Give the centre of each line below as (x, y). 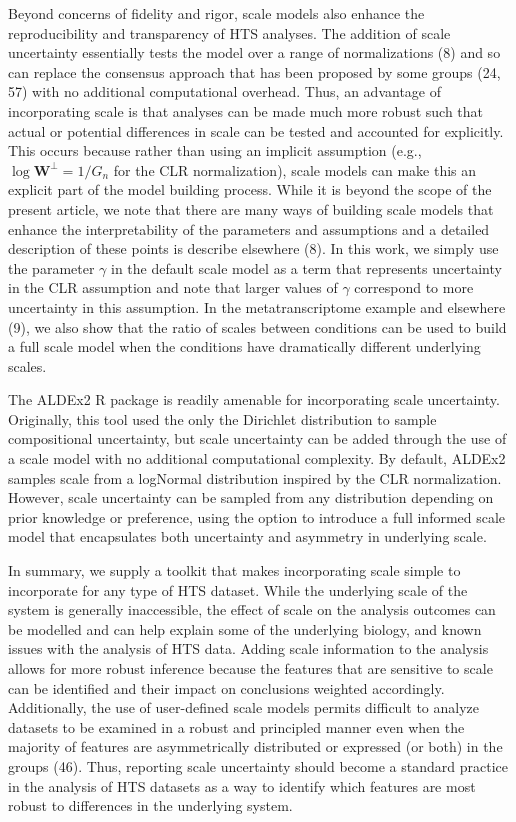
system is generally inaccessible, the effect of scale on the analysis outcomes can (252, 609)
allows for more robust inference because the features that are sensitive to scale (250, 668)
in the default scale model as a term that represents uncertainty (306, 267)
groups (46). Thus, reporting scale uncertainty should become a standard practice (258, 765)
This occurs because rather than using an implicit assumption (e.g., (215, 150)
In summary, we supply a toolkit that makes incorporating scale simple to (234, 570)
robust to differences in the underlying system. (150, 805)
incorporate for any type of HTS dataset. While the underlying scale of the (238, 589)
